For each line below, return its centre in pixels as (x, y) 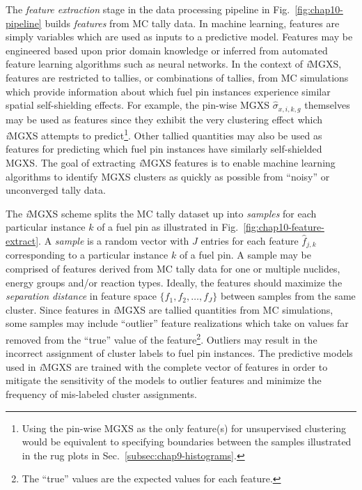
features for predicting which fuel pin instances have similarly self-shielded (164, 149)
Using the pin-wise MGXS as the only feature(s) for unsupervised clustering (184, 428)
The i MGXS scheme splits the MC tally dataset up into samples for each (161, 213)
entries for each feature (250, 241)
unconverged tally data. (56, 190)
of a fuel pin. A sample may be (245, 255)
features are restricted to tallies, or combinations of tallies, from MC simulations (177, 77)
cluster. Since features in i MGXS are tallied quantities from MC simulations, (170, 309)
